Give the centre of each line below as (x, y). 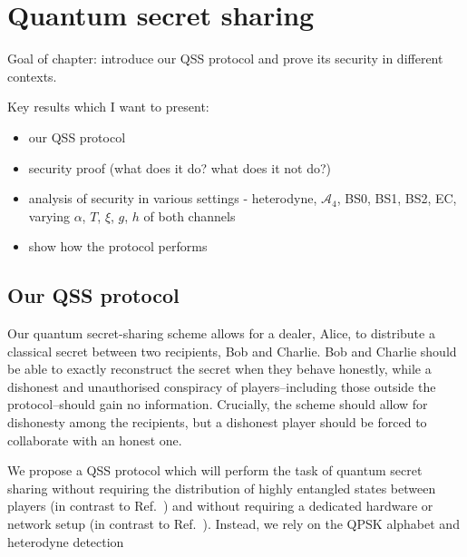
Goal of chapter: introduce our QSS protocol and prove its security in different (225, 59)
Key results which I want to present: (108, 107)
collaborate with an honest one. (95, 440)
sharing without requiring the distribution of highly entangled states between (222, 488)
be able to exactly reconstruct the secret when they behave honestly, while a (219, 369)
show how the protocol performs (118, 246)
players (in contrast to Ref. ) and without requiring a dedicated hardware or (220, 506)
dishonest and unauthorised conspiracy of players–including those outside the (222, 386)
